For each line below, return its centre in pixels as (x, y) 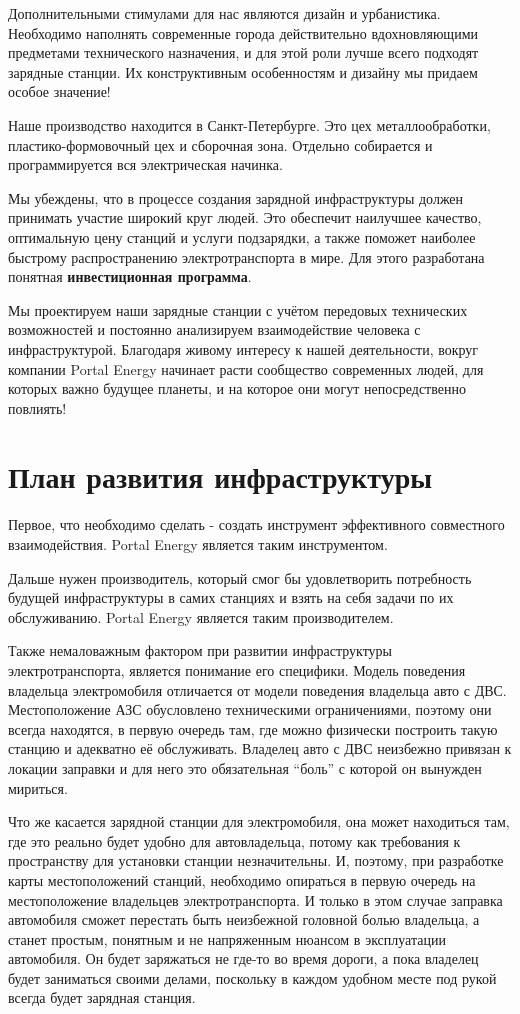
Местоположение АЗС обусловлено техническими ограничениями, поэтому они (250, 709)
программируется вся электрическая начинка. (145, 164)
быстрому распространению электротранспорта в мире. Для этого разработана (246, 256)
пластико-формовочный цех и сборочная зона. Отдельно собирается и (220, 144)
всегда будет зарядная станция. (102, 997)
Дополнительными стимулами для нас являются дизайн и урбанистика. (224, 13)
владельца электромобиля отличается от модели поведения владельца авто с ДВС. (257, 689)
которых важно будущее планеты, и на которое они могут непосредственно (237, 388)
